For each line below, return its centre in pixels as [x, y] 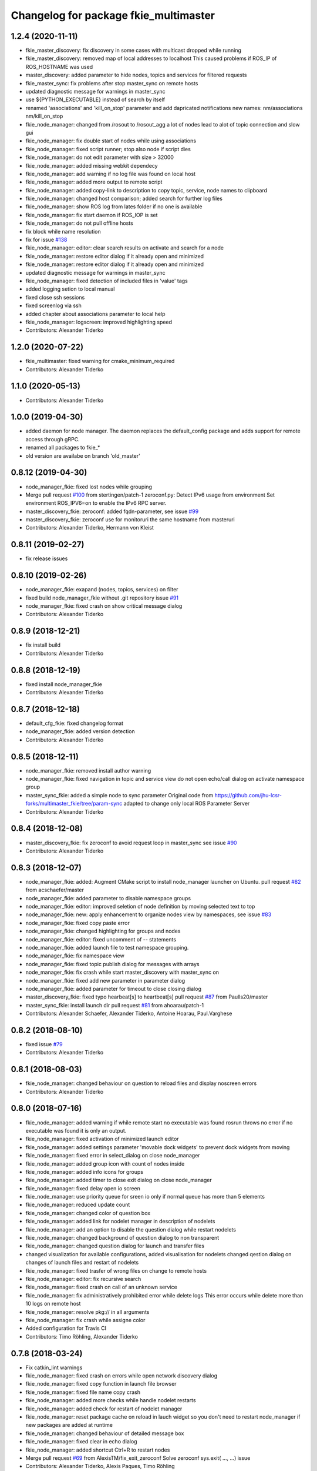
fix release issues [47, 558]
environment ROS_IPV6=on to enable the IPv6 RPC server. [96, 503]
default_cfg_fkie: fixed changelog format [74, 723]
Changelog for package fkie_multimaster [113, 15]
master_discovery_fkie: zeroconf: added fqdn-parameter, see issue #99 [112, 511]
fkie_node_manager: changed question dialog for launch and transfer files [115, 1246]
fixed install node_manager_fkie [64, 684]
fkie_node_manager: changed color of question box [88, 1213]
